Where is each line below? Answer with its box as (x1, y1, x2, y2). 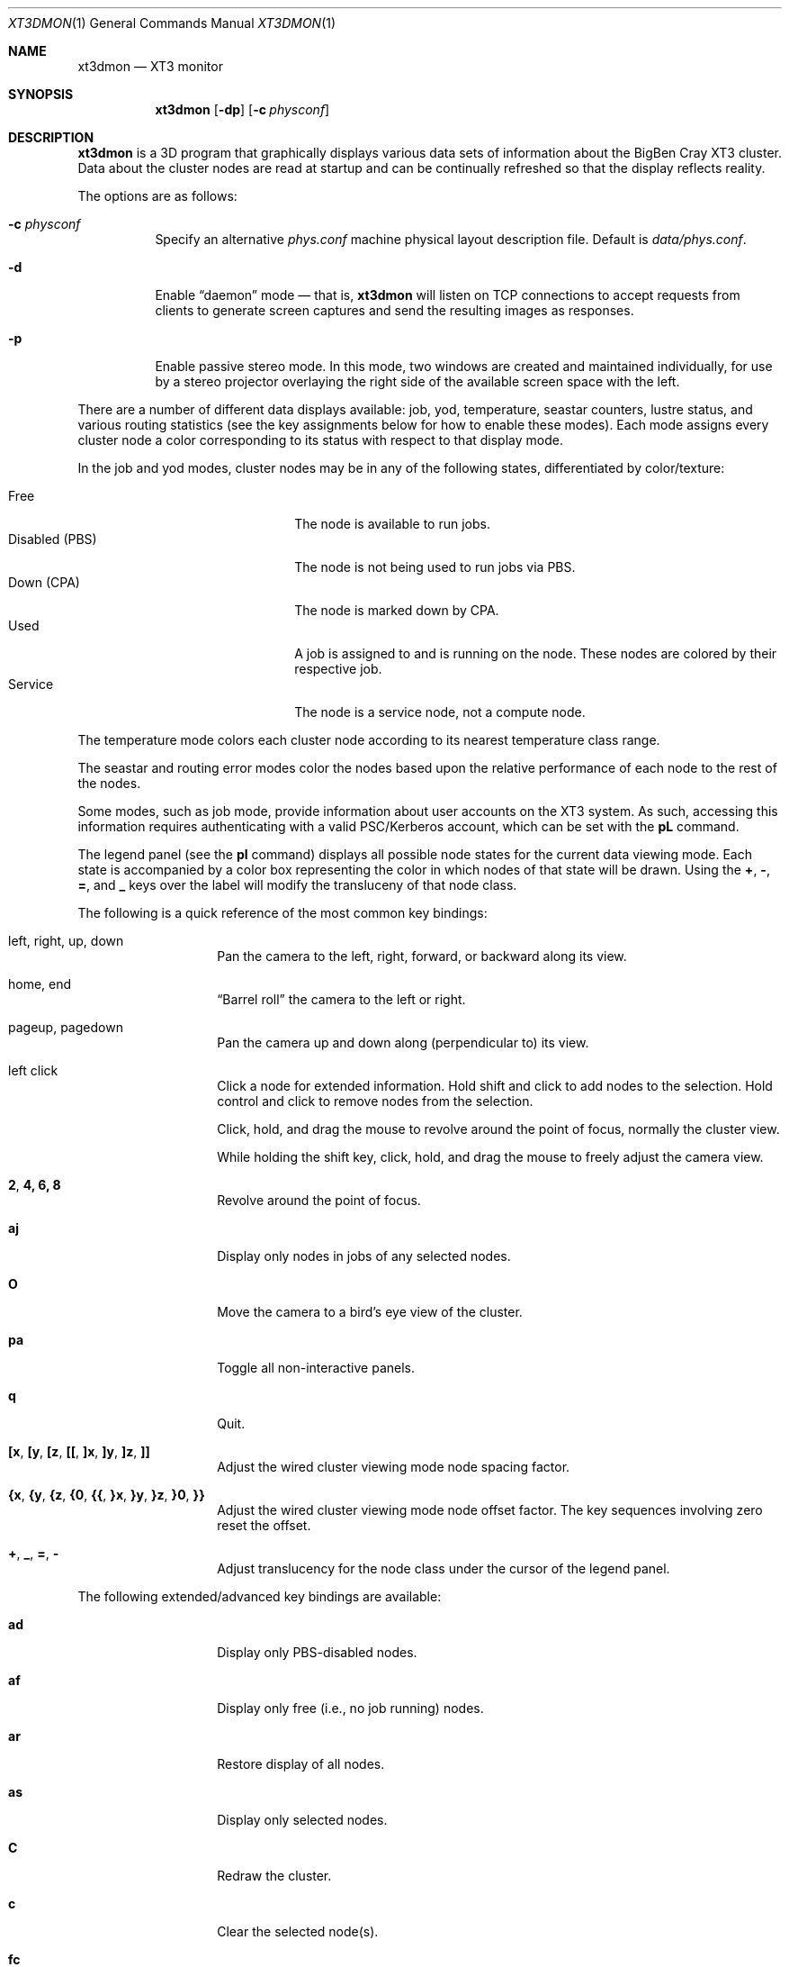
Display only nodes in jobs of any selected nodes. (217, 1248, 511, 1264)
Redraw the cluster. (217, 1868, 332, 1883)
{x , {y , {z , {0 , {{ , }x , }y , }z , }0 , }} (8, 1487, 205, 1502)
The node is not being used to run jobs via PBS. (294, 559, 576, 575)
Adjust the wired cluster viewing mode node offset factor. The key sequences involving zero (217, 1502, 763, 1518)
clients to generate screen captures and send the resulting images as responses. (155, 303, 634, 318)
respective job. (294, 661, 382, 676)
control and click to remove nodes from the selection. (217, 1093, 533, 1109)
